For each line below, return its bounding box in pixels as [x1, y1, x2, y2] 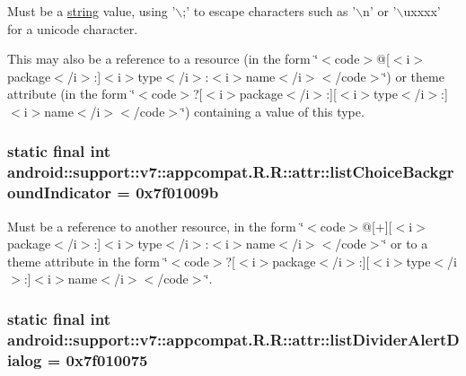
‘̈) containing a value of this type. [181, 101, 365, 120]
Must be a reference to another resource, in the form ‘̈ [7, 216, 304, 235]
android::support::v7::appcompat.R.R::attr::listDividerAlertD [7, 328, 460, 350]
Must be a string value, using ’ [7, 2, 176, 20]
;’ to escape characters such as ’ [182, 2, 356, 20]
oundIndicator [7, 181, 112, 204]
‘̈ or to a [382, 234, 428, 253]
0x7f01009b [136, 181, 219, 204]
